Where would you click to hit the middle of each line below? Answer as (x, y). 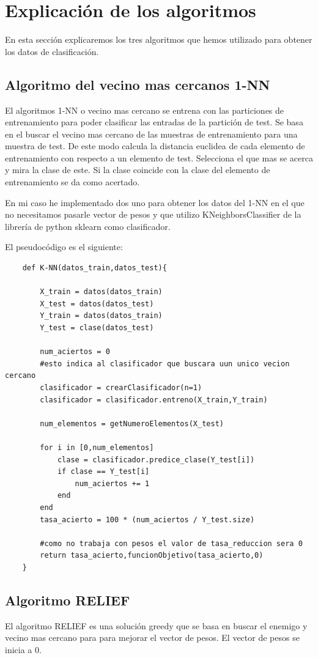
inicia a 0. (23, 649)
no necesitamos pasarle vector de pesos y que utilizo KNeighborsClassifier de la (153, 214)
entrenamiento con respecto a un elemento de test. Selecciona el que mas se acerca (159, 157)
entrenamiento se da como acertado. (72, 182)
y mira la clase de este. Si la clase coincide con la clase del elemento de (138, 170)
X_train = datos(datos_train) (101, 292)
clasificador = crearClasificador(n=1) (121, 387)
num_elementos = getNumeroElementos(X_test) (132, 423)
